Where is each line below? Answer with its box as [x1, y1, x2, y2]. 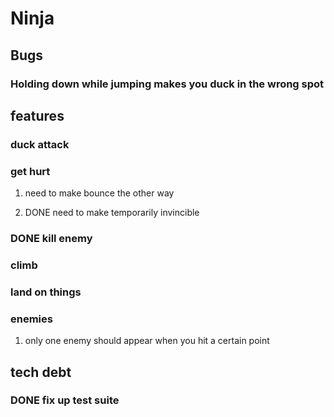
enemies [10, 312, 53, 326]
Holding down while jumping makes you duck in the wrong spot [10, 77, 325, 91]
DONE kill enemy [10, 232, 93, 246]
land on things [10, 285, 82, 299]
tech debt [10, 363, 72, 381]
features [10, 107, 65, 124]
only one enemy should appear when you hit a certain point [24, 335, 270, 347]
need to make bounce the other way [24, 187, 175, 199]
